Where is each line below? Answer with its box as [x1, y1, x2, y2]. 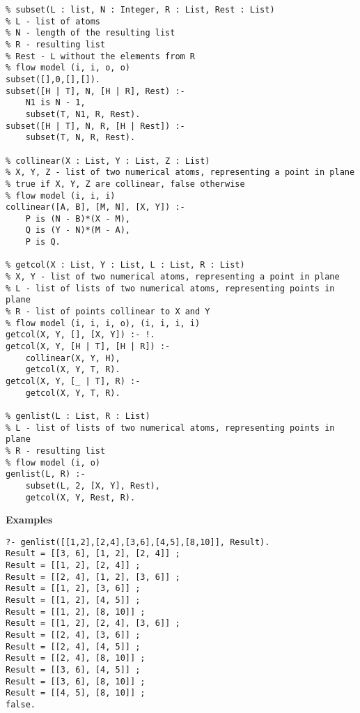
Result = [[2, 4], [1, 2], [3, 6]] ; [6, 572, 180, 582]
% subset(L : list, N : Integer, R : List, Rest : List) [6, 5, 275, 15]
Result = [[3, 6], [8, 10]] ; [6, 676, 146, 687]
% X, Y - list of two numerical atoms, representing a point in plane [6, 272, 340, 282]
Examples [6, 512, 53, 527]
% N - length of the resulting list [6, 28, 175, 38]
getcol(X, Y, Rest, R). [25, 492, 136, 503]
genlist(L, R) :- [6, 469, 86, 480]
